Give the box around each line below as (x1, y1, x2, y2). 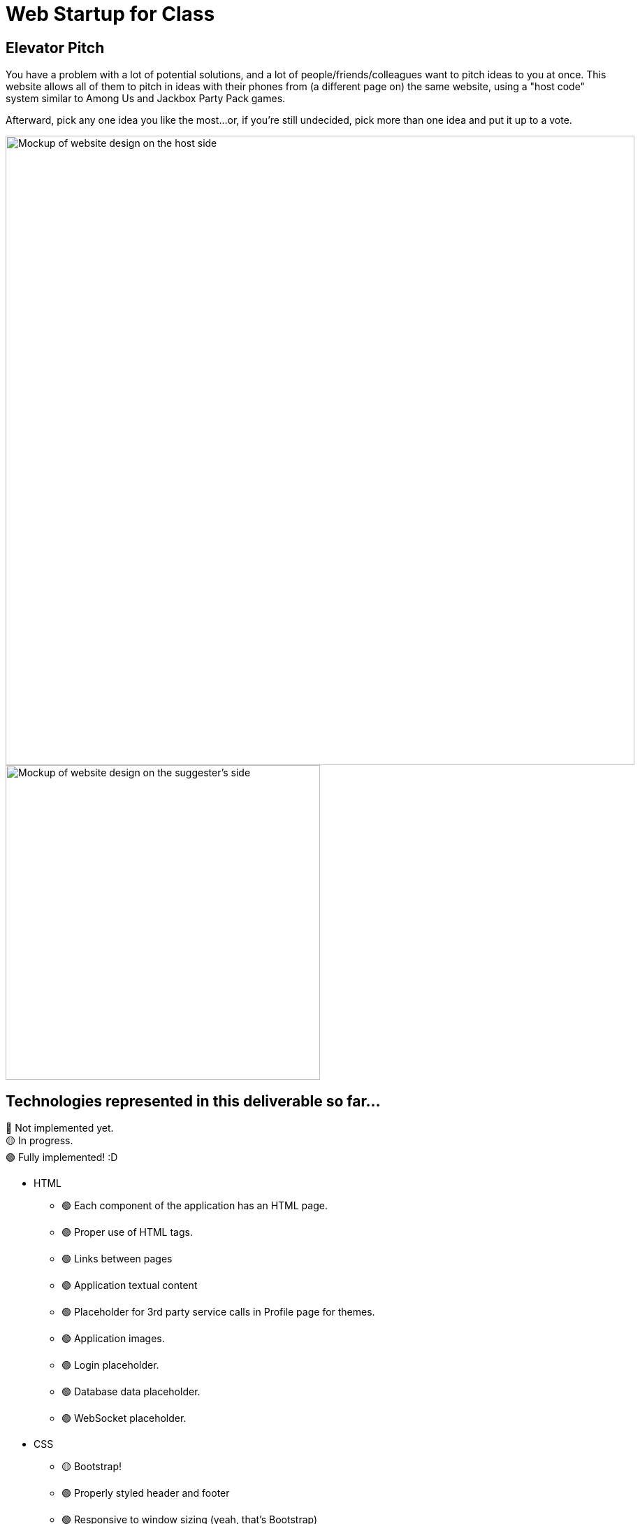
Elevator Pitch (6, 38, 105, 57)
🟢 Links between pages (61, 1253, 173, 1265)
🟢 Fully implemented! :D (6, 1151, 118, 1164)
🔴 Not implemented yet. (6, 1122, 114, 1134)
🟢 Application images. (61, 1332, 165, 1345)
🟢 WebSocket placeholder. (61, 1412, 187, 1425)
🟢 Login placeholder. (61, 1359, 159, 1372)
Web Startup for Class (6, 2, 215, 26)
